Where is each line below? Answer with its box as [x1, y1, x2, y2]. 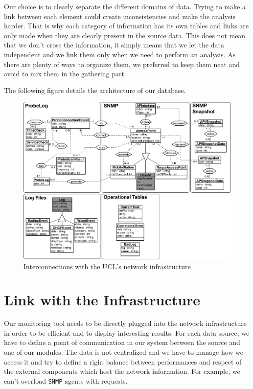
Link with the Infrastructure [4, 290, 201, 310]
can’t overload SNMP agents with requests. [4, 375, 128, 386]
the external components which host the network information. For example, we [4, 366, 240, 376]
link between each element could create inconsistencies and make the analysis [4, 11, 235, 21]
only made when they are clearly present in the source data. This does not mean [4, 30, 246, 40]
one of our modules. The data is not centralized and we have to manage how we [4, 347, 244, 357]
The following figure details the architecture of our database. [4, 85, 186, 95]
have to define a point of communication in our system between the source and [4, 337, 240, 347]
